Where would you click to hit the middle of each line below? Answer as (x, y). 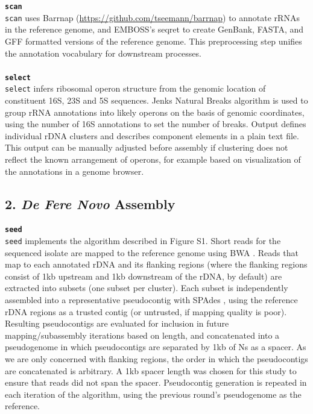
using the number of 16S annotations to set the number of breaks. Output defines (156, 124)
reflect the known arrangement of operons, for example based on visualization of (153, 159)
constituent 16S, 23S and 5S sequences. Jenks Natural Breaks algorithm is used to (156, 100)
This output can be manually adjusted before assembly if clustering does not (147, 147)
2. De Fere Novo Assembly (90, 203)
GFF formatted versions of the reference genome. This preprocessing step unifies (153, 41)
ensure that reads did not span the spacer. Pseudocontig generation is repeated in (156, 382)
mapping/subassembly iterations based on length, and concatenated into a (142, 335)
